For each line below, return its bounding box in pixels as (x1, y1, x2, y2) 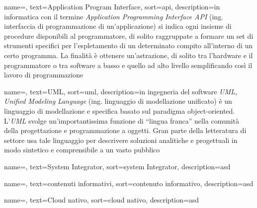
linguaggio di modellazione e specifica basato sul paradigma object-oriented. (4, 105, 235, 116)
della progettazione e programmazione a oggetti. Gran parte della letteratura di (4, 125, 247, 136)
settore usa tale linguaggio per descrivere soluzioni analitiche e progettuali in (4, 135, 238, 145)
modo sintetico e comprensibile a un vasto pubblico (4, 144, 160, 155)
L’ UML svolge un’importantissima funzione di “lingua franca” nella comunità (4, 115, 239, 126)
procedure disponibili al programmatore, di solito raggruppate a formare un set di (4, 30, 254, 41)
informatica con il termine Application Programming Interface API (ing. (4, 11, 224, 21)
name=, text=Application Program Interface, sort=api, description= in (4, 1, 220, 11)
